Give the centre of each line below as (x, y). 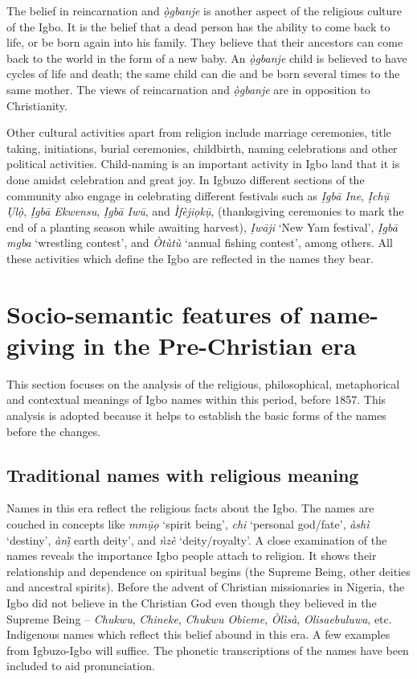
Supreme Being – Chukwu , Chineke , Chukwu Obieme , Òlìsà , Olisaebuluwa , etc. (199, 618)
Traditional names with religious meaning (183, 474)
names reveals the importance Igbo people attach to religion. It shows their (192, 556)
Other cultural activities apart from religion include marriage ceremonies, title (199, 132)
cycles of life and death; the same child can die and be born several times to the (203, 74)
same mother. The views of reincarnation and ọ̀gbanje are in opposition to (188, 89)
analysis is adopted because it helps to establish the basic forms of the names (196, 415)
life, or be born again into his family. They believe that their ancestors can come (205, 42)
